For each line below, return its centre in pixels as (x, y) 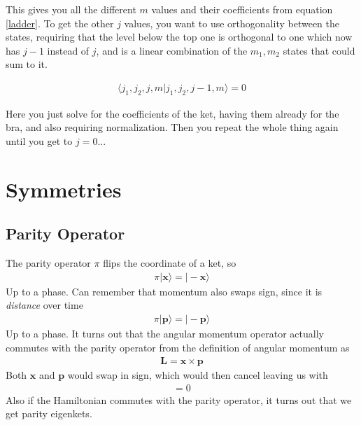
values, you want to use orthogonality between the (232, 23)
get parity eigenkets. (49, 413)
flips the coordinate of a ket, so (170, 263)
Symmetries (64, 189)
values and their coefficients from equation (242, 9)
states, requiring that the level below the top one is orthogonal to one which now (179, 37)
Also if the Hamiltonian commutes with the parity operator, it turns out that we (179, 399)
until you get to (39, 140)
